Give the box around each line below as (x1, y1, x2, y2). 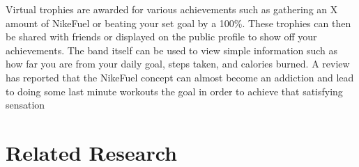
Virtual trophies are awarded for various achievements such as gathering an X (6, 2, 338, 16)
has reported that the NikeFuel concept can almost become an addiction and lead (6, 70, 354, 84)
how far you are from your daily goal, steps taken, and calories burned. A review (6, 56, 350, 71)
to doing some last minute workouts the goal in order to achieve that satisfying (6, 83, 343, 98)
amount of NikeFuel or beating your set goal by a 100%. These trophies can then (6, 15, 351, 30)
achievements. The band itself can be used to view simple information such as (6, 42, 338, 57)
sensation (6, 97, 45, 112)
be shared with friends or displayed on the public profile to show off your (6, 29, 317, 44)
